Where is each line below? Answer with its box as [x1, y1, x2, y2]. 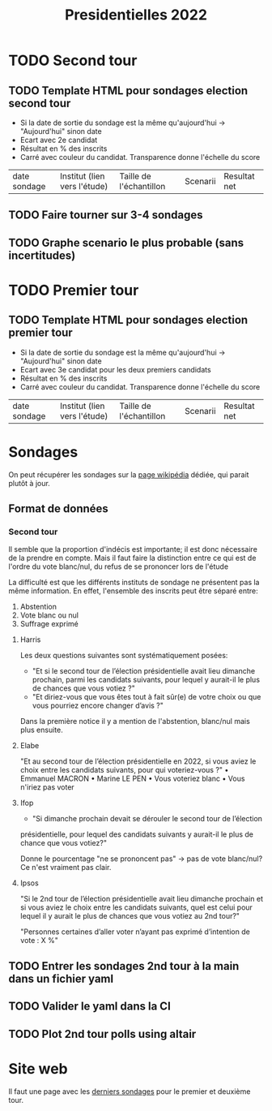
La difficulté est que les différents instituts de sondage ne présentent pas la [8, 578, 260, 588]
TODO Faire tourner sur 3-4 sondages [8, 209, 204, 222]
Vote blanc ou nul [19, 610, 79, 620]
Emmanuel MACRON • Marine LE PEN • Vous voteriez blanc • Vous [19, 773, 245, 784]
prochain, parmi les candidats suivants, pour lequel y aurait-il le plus [32, 675, 261, 685]
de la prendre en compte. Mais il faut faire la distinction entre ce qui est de [8, 553, 257, 563]
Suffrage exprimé [19, 619, 79, 629]
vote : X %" [19, 936, 59, 945]
